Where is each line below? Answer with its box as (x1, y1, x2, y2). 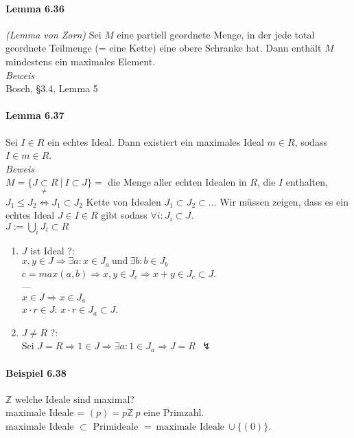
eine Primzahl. (143, 405, 204, 419)
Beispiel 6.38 (5, 365, 67, 380)
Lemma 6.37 (5, 108, 64, 122)
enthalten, (285, 175, 328, 189)
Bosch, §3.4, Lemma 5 (5, 81, 98, 96)
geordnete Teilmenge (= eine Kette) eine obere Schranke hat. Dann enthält (5, 41, 322, 55)
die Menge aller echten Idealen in (108, 175, 247, 189)
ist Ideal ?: (30, 243, 75, 257)
